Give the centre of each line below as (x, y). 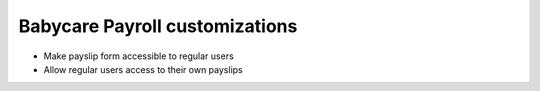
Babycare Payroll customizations (158, 26)
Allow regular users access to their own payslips (143, 69)
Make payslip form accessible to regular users (138, 56)
